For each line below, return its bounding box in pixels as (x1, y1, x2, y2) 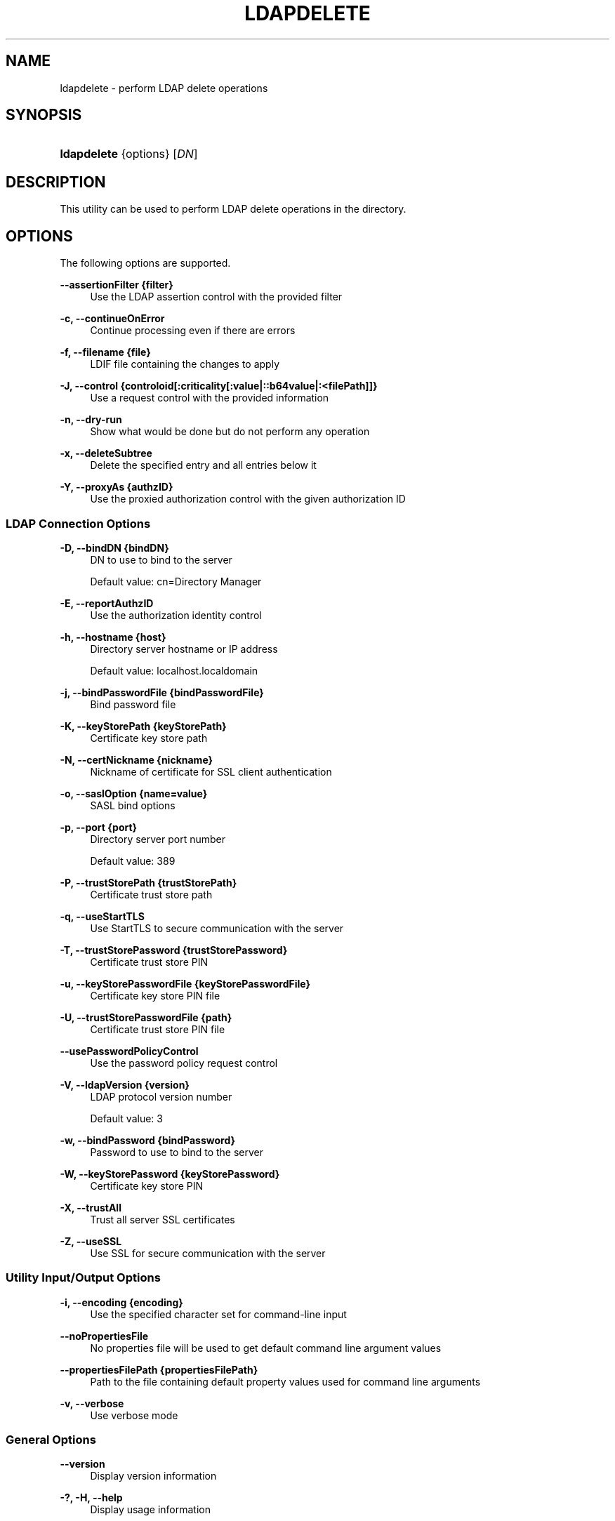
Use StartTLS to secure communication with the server (90, 922, 344, 934)
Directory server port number (90, 832, 226, 845)
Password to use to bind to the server (90, 1145, 263, 1158)
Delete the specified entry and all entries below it (90, 459, 317, 472)
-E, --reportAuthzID (60, 597, 154, 609)
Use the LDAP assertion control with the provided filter (90, 291, 343, 303)
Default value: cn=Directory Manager (90, 575, 262, 587)
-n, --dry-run (60, 413, 122, 426)
